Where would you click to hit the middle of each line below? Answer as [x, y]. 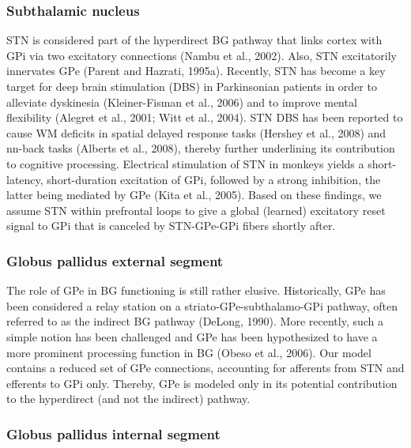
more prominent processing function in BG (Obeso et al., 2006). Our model [189, 352]
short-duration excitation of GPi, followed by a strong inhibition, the [214, 179]
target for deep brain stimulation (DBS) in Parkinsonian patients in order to [192, 86]
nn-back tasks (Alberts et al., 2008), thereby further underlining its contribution [201, 148]
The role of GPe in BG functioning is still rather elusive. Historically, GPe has [196, 290]
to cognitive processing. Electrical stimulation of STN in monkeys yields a [185, 163]
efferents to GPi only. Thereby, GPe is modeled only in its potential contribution [202, 383]
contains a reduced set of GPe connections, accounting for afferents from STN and [205, 368]
